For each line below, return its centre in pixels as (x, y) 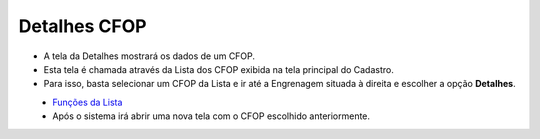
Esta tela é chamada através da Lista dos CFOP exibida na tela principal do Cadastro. (218, 69)
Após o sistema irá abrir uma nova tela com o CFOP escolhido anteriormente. (211, 116)
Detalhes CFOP (82, 26)
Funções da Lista (87, 102)
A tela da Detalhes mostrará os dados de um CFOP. (149, 56)
